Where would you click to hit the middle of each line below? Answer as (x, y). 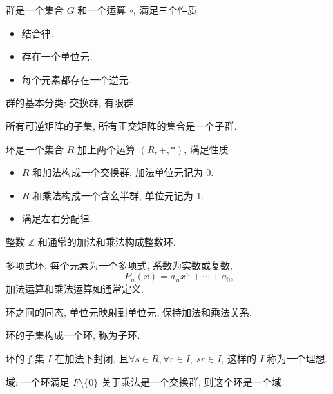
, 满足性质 (206, 149)
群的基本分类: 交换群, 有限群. (71, 102)
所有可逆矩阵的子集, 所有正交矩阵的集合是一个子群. (121, 125)
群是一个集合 (35, 10)
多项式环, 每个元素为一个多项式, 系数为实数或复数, (119, 265)
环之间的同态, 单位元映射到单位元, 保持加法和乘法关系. (129, 312)
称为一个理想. (297, 358)
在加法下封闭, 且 (92, 358)
